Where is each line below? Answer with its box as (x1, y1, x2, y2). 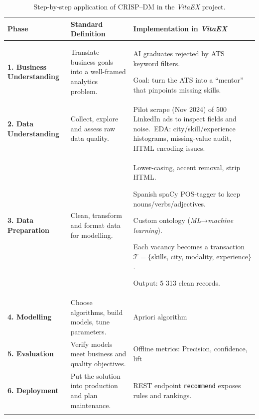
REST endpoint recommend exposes (133, 380, 241, 391)
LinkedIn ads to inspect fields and (133, 113, 237, 124)
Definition (70, 28, 106, 39)
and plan (70, 390, 98, 400)
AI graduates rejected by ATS (133, 48, 225, 59)
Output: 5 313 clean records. (133, 278, 220, 288)
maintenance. (70, 400, 111, 410)
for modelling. (70, 229, 113, 240)
